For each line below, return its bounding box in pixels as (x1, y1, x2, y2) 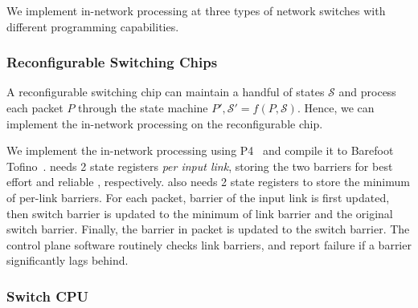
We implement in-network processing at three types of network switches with (6, 2, 386, 18)
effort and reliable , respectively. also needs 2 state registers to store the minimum (6, 173, 410, 190)
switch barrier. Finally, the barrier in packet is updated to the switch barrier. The (6, 221, 410, 237)
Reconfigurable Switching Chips (6, 52, 218, 72)
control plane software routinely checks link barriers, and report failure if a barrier (6, 236, 412, 253)
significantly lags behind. (6, 252, 129, 269)
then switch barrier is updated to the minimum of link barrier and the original (6, 205, 393, 221)
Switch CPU (6, 286, 89, 306)
